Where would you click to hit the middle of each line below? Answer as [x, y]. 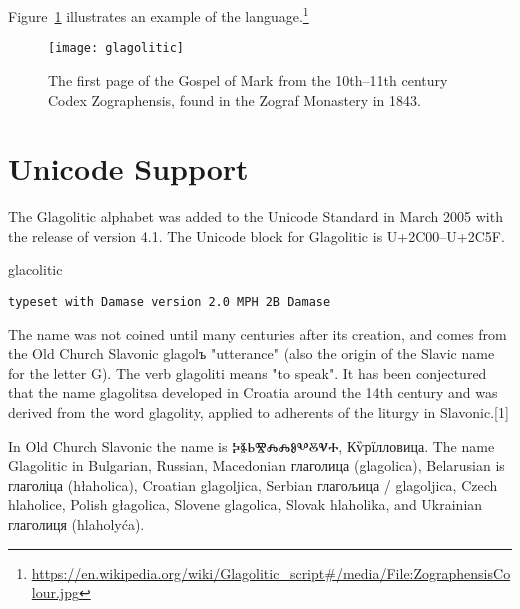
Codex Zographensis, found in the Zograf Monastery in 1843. [234, 99]
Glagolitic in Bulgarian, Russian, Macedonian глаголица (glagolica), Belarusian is [256, 465]
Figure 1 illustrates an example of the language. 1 [158, 14]
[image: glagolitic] [116, 48]
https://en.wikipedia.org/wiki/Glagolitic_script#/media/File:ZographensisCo [271, 572]
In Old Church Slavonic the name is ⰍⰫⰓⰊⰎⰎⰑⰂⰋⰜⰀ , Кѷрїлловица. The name [251, 445]
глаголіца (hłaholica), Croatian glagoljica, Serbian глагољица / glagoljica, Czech [253, 484]
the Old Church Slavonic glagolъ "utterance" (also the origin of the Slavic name [251, 353]
